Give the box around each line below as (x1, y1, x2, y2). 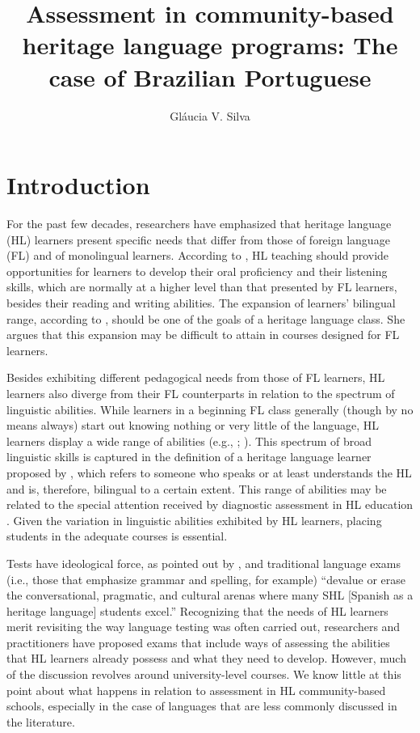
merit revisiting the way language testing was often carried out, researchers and (6, 618, 401, 635)
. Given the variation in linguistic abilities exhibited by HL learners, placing (6, 511, 382, 528)
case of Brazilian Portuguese (48, 60, 372, 93)
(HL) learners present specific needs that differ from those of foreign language (6, 231, 390, 248)
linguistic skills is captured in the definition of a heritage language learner (6, 448, 372, 465)
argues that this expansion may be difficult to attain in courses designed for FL (6, 326, 400, 343)
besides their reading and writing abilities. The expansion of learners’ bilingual (6, 294, 396, 311)
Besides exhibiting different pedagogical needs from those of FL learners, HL (6, 369, 385, 386)
